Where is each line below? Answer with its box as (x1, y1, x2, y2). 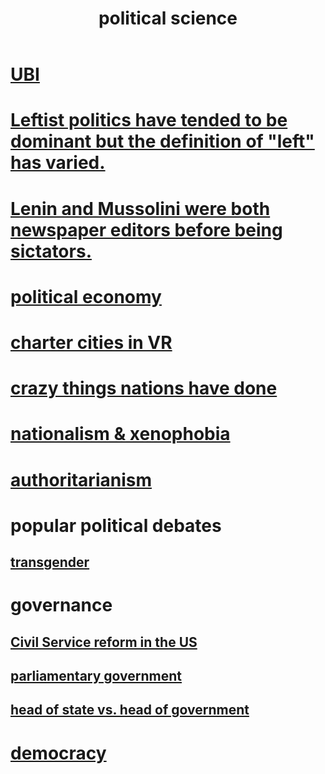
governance (10, 594, 113, 617)
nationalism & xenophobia (10, 423, 231, 446)
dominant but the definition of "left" (10, 130, 315, 153)
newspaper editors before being (10, 218, 283, 241)
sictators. (10, 240, 92, 262)
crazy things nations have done (10, 377, 278, 400)
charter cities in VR (10, 331, 173, 354)
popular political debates (10, 514, 222, 537)
